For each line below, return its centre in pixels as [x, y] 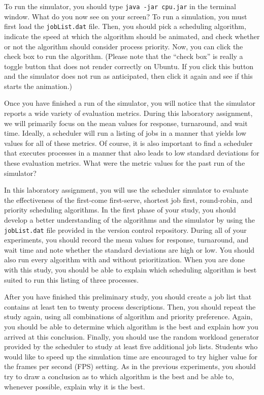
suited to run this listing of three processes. [72, 279]
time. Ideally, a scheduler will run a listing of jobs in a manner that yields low [125, 133]
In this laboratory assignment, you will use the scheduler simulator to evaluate [126, 190]
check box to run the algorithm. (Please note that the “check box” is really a [124, 56]
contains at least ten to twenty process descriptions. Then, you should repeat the [130, 306]
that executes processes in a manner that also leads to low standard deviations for [132, 153]
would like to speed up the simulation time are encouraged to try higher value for [131, 356]
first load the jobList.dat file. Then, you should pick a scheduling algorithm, [125, 26]
